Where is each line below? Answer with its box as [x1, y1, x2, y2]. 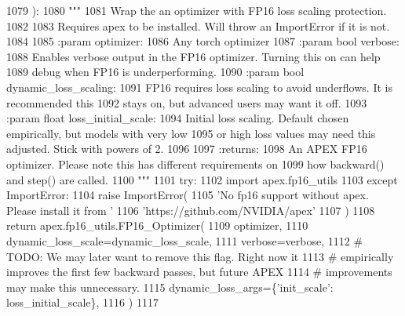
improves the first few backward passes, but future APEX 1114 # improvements [6, 263, 392, 280]
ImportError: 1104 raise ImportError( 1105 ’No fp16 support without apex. [6, 187, 369, 203]
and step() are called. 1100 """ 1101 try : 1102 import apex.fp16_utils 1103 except [6, 171, 398, 187]
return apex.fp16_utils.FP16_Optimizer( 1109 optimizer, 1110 [6, 217, 308, 234]
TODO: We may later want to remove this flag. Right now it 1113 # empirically [6, 248, 394, 264]
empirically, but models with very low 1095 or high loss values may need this [6, 125, 376, 141]
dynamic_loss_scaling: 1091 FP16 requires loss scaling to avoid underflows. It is [6, 78, 392, 95]
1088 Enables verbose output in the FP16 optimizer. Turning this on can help [6, 48, 381, 64]
